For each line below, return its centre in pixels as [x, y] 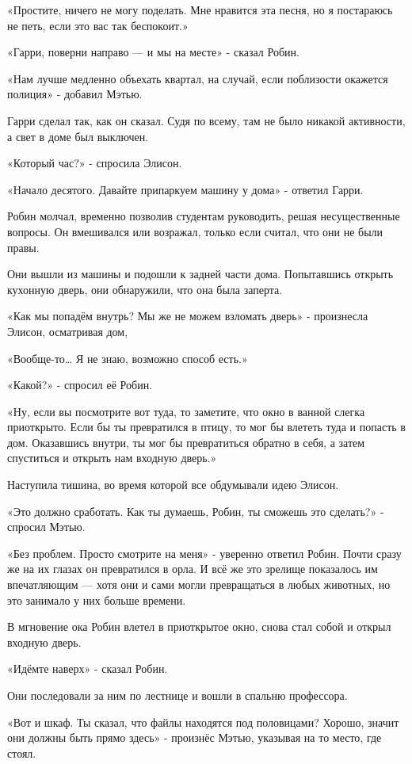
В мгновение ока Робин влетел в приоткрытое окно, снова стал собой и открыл [199, 626]
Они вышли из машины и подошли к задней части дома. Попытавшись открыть [200, 274]
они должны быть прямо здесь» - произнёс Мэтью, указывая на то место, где [195, 737]
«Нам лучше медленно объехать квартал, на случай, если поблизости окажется [198, 78]
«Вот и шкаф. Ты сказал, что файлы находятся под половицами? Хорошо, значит [203, 722]
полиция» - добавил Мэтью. [75, 94]
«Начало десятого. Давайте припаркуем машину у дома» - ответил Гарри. [185, 189]
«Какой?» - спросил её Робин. [80, 385]
